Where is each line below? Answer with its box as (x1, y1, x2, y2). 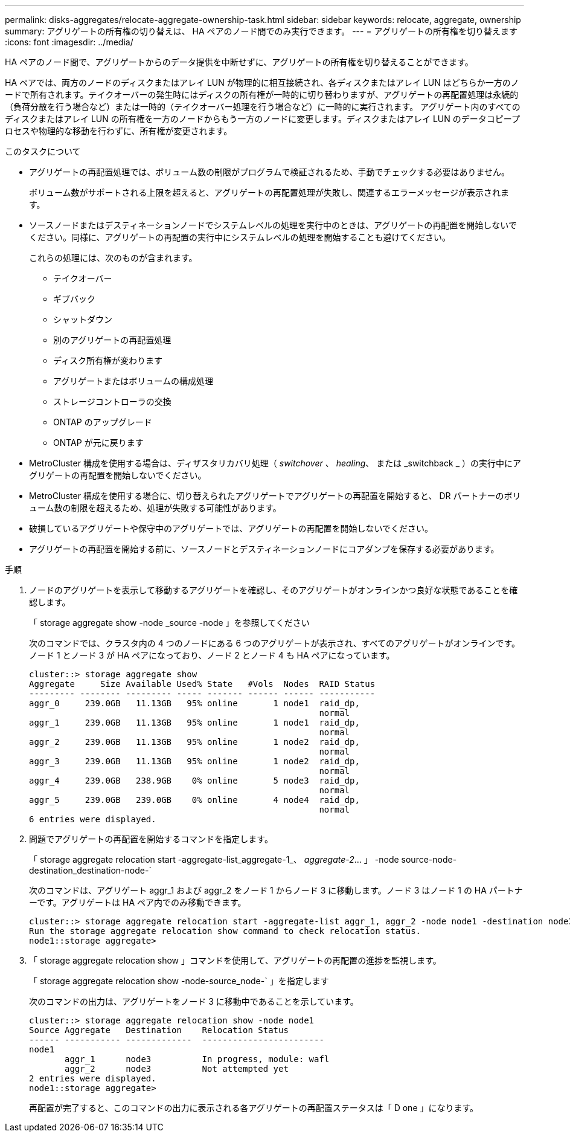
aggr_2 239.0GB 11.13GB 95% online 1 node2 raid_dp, (29, 737, 360, 747)
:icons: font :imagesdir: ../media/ (5, 37, 133, 47)
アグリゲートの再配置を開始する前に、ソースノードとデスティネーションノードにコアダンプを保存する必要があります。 (29, 544, 499, 554)
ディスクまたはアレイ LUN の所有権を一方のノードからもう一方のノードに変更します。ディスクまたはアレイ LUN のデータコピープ (5, 114, 520, 124)
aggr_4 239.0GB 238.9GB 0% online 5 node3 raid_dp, (29, 776, 360, 785)
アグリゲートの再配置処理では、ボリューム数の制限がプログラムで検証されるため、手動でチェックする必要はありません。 (29, 167, 510, 177)
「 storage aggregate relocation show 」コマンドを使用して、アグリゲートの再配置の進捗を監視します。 (29, 955, 441, 965)
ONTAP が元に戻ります (53, 437, 144, 448)
